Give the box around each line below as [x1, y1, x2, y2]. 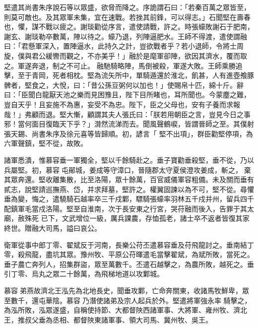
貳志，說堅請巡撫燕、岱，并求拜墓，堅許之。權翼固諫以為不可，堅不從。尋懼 [4, 184, 254, 194]
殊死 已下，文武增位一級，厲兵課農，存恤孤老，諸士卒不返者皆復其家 [24, 213, 250, 223]
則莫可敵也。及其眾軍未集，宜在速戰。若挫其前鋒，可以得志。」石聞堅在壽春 [4, 11, 251, 22]
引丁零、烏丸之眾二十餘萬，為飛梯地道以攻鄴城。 [4, 268, 164, 279]
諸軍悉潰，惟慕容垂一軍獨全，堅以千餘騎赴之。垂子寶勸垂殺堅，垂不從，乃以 [4, 154, 254, 165]
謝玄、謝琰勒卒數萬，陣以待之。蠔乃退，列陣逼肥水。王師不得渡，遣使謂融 [4, 31, 247, 41]
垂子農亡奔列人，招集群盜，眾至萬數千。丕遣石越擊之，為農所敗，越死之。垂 [4, 259, 254, 269]
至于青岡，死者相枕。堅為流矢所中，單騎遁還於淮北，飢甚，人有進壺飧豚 [17, 70, 254, 80]
